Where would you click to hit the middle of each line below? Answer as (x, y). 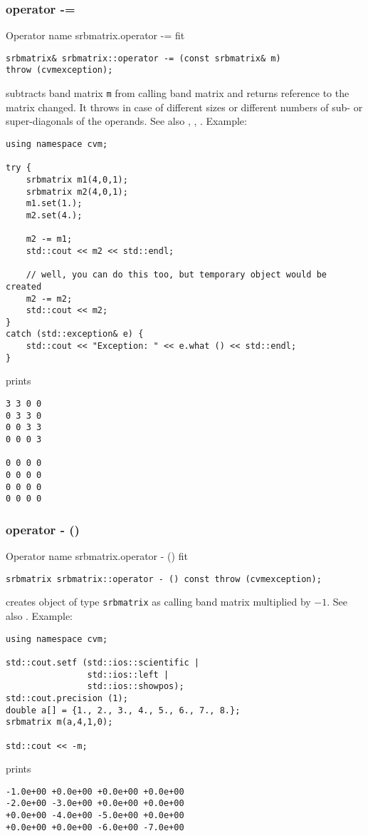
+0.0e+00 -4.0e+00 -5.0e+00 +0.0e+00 (95, 816)
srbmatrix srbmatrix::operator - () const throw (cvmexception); (164, 579)
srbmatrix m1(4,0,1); (77, 179)
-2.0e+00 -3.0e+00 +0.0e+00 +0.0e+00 (95, 804)
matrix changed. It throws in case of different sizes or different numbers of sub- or (184, 107)
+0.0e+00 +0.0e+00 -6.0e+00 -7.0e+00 (95, 827)
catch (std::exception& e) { (75, 334)
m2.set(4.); (54, 215)
